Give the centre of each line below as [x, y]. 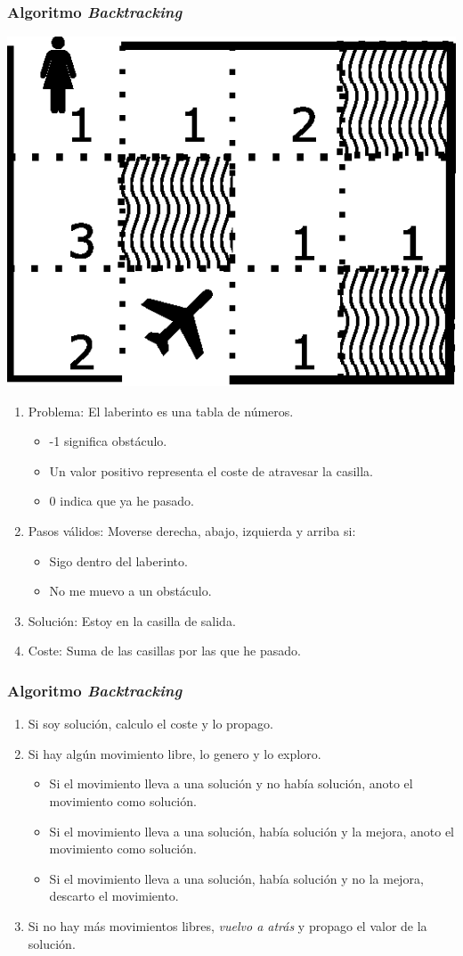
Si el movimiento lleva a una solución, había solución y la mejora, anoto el [252, 831]
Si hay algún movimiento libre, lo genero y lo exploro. [175, 753]
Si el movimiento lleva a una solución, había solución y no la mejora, [236, 878]
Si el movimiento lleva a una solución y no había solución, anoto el [231, 783]
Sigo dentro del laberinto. [118, 560]
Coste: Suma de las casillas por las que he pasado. [164, 651]
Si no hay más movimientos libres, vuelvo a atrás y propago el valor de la [227, 925]
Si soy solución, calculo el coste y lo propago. [150, 724]
